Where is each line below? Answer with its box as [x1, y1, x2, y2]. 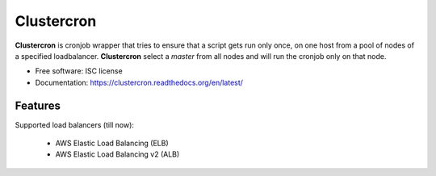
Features [15, 98, 61, 112]
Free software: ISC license [35, 66, 123, 76]
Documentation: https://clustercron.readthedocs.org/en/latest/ [35, 78, 244, 87]
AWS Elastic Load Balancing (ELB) [55, 138, 169, 149]
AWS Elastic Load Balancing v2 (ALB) [55, 149, 180, 159]
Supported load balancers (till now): [15, 119, 135, 129]
